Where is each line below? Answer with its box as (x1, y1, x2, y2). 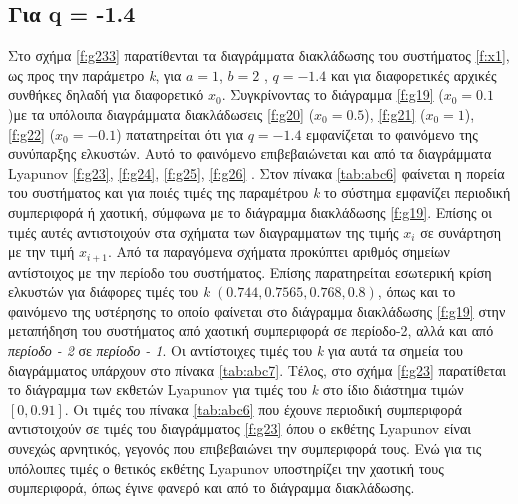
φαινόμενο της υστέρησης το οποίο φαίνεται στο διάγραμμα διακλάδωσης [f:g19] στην (8, 300, 506, 321)
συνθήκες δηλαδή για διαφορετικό (8, 84, 204, 105)
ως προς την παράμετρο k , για (8, 64, 182, 85)
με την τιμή (8, 241, 75, 262)
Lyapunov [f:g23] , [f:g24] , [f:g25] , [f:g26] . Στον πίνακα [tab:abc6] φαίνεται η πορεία (8, 162, 505, 183)
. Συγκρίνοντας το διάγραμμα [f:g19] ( (221, 84, 444, 105)
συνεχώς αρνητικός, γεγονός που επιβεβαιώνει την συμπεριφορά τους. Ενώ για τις (8, 437, 482, 458)
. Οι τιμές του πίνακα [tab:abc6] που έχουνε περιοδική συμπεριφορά (64, 398, 462, 419)
